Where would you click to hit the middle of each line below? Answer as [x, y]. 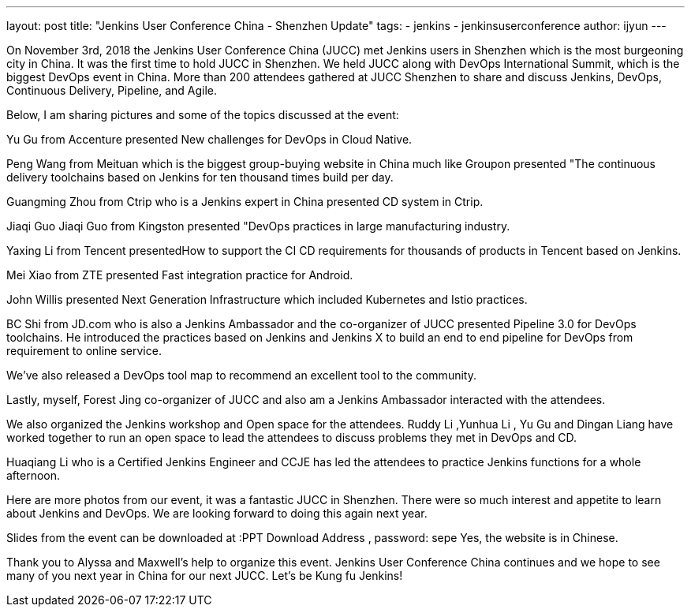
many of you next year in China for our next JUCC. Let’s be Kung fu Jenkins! [205, 576]
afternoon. [34, 475]
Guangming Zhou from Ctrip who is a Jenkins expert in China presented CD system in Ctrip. [245, 202]
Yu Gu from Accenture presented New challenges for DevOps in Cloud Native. [209, 139]
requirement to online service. [84, 351]
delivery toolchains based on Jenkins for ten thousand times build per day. [200, 177]
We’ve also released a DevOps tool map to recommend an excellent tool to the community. [241, 375]
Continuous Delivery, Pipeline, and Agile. [112, 90]
